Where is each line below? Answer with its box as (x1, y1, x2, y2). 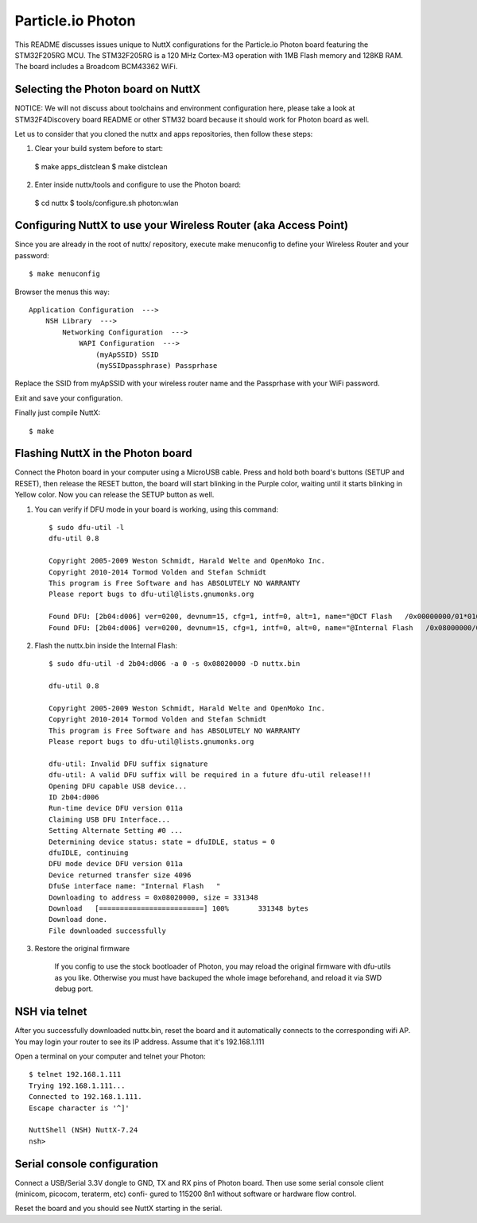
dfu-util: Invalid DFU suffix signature (48, 759, 208, 768)
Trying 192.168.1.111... (29, 1081, 126, 1090)
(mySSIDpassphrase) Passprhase (95, 362, 218, 370)
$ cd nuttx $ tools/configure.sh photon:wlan (34, 198, 179, 207)
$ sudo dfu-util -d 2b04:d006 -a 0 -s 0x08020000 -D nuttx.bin (48, 660, 301, 668)
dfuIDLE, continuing (48, 848, 129, 857)
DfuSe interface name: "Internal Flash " (48, 882, 221, 891)
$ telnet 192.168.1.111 (29, 1070, 122, 1079)
